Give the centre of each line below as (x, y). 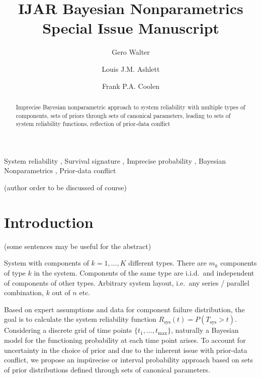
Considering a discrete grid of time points (68, 330)
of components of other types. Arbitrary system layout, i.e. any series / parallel (127, 282)
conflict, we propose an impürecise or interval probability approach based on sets (128, 360)
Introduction (49, 222)
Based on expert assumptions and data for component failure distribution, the (124, 309)
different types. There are (167, 263)
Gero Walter (131, 52)
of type (15, 272)
